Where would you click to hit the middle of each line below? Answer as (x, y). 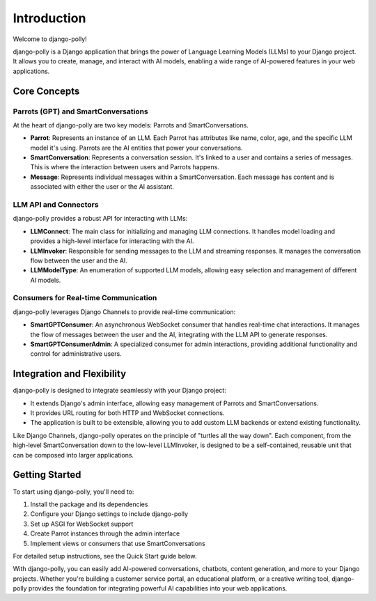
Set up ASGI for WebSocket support (82, 524)
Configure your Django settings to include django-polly (109, 514)
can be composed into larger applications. (73, 455)
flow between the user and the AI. (79, 260)
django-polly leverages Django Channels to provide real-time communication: (124, 312)
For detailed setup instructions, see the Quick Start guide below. (105, 556)
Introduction (49, 18)
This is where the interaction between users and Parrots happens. (125, 167)
